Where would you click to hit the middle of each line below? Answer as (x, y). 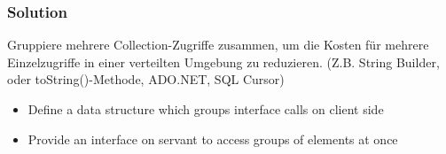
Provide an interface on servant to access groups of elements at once (213, 139)
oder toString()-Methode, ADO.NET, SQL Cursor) (146, 79)
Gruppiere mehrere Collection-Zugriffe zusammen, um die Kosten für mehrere (218, 45)
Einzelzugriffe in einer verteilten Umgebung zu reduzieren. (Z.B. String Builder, (223, 62)
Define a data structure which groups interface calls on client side (206, 109)
